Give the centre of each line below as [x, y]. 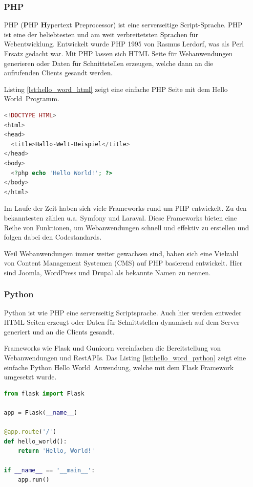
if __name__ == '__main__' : [50, 470]
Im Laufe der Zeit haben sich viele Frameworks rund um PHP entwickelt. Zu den [125, 208]
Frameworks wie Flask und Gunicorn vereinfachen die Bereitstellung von [113, 348]
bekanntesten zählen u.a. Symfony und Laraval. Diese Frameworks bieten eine [120, 217]
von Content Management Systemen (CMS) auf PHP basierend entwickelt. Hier [123, 263]
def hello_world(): [35, 441]
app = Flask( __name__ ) [41, 413]
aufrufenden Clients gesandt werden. [58, 73]
